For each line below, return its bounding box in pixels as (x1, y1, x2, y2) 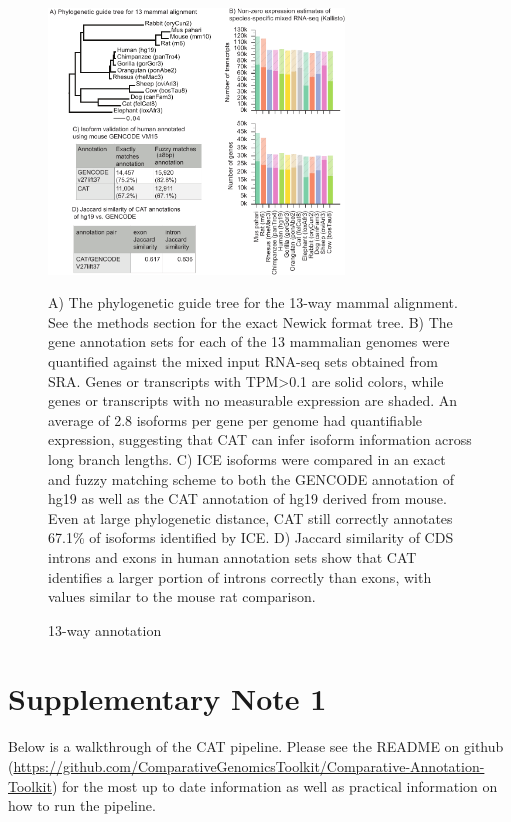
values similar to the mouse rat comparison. (48, 586, 316, 607)
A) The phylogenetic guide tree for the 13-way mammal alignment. (48, 292, 458, 313)
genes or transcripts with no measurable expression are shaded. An (48, 390, 458, 411)
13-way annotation (48, 619, 162, 640)
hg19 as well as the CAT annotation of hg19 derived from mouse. (48, 488, 447, 509)
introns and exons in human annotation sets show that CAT (48, 546, 417, 567)
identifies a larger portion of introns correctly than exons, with (48, 566, 432, 587)
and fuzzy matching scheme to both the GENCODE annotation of (48, 468, 454, 489)
